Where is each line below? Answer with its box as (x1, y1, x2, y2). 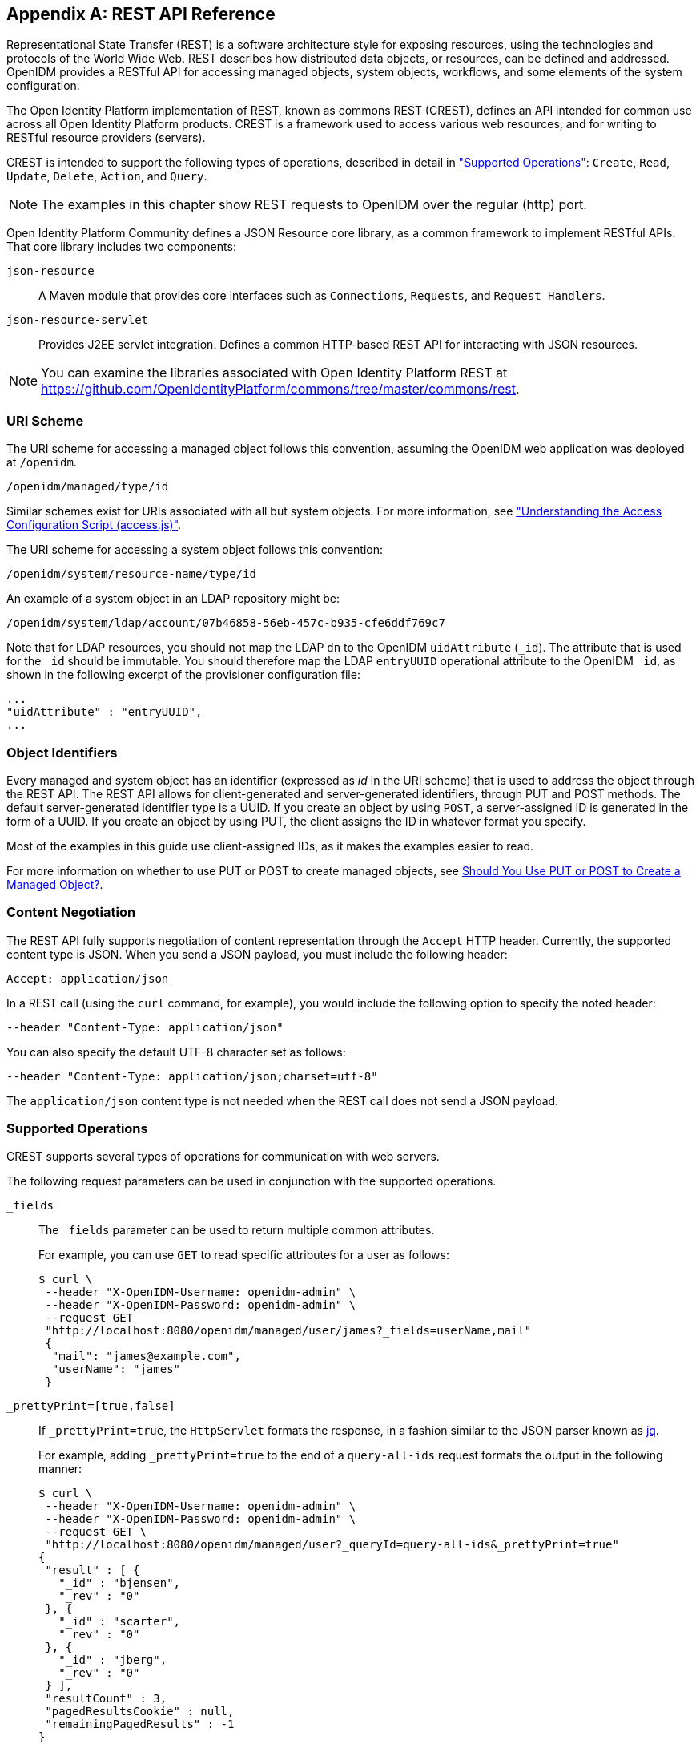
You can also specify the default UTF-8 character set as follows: (6, 1044, 346, 1059)
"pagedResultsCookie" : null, (45, 1705, 235, 1718)
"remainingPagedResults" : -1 (45, 1718, 235, 1731)
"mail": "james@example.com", (51, 1350, 241, 1363)
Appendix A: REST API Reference (6, 4, 276, 24)
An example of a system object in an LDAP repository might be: (6, 591, 340, 606)
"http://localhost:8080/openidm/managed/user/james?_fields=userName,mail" (45, 1324, 532, 1338)
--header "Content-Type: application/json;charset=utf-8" (6, 1069, 378, 1083)
